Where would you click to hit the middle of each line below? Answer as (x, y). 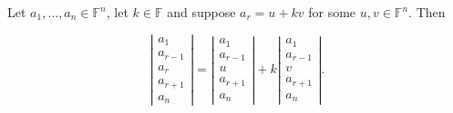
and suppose (201, 12)
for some (332, 12)
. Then (427, 12)
